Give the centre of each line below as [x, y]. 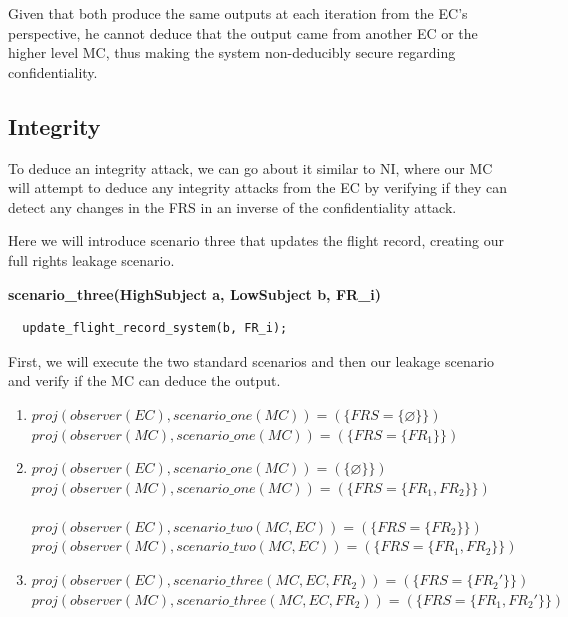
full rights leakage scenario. [91, 259]
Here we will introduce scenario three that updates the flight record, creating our [256, 240]
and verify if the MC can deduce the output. [144, 380]
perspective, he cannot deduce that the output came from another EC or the [243, 32]
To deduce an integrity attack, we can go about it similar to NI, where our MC [250, 167]
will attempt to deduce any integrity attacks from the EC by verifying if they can [257, 187]
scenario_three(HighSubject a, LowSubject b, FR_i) [195, 293]
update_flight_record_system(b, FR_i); [155, 328]
